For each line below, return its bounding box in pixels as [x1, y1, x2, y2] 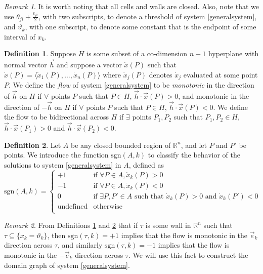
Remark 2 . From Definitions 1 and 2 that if [4, 220, 138, 230]
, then [47, 229, 66, 240]
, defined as [128, 159, 164, 170]
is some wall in [145, 220, 191, 230]
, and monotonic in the [178, 90, 249, 101]
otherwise [93, 203, 123, 210]
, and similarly [57, 240, 103, 250]
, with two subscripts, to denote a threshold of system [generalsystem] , [38, 11, 257, 21]
